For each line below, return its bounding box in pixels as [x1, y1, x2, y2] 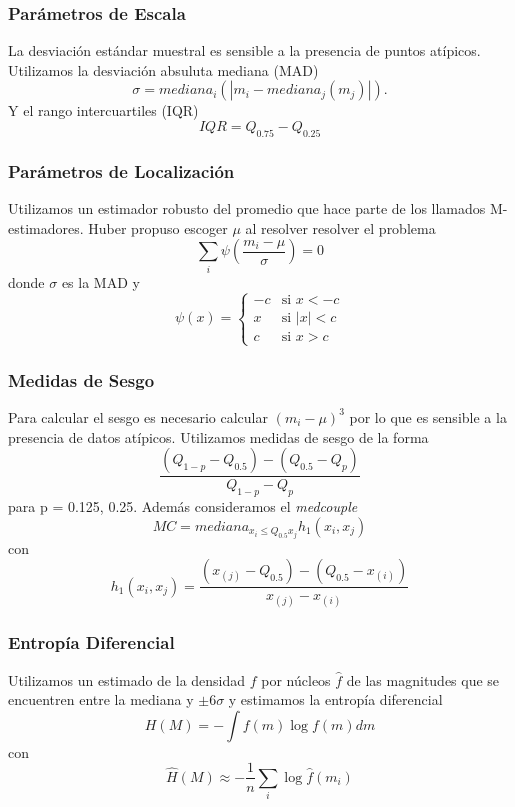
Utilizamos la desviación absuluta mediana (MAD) [8, 59, 319, 80]
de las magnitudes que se [346, 669, 500, 690]
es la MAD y [61, 271, 140, 292]
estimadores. [8, 217, 84, 238]
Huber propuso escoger [88, 217, 228, 238]
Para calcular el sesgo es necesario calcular [8, 406, 268, 427]
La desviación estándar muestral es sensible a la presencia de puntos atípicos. [8, 40, 481, 61]
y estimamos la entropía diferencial [228, 689, 443, 710]
